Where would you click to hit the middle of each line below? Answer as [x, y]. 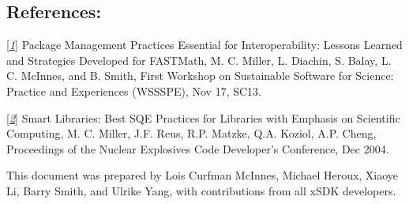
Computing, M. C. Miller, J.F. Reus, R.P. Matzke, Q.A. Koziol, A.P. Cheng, [191, 133]
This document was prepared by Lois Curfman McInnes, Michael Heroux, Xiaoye [203, 175]
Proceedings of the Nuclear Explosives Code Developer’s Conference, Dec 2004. [198, 148]
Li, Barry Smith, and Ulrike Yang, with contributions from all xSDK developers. [201, 190]
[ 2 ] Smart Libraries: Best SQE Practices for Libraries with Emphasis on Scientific [203, 117]
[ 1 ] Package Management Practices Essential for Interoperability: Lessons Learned [204, 45]
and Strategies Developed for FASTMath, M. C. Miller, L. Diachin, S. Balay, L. [199, 60]
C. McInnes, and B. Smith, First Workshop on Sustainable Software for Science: [200, 76]
